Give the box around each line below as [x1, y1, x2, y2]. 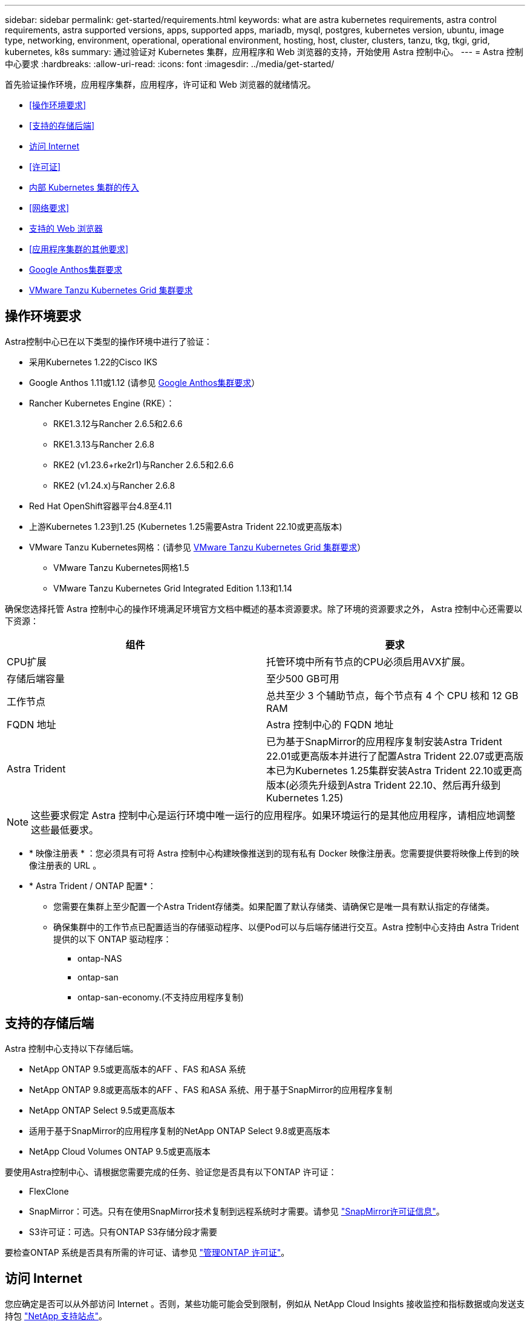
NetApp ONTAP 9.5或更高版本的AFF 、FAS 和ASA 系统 [29, 1063, 246, 1074]
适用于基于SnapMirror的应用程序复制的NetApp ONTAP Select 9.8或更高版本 [29, 1125, 330, 1136]
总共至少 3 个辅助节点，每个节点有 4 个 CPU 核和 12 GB [266, 689, 519, 702]
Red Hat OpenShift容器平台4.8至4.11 [29, 500, 172, 511]
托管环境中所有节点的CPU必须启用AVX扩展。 [266, 655, 471, 668]
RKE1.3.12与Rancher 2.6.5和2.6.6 [53, 418, 183, 429]
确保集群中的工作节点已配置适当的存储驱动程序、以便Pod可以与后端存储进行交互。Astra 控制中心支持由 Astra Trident [53, 921, 519, 932]
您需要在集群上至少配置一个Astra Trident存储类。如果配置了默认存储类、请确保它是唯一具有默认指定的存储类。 [53, 901, 495, 912]
